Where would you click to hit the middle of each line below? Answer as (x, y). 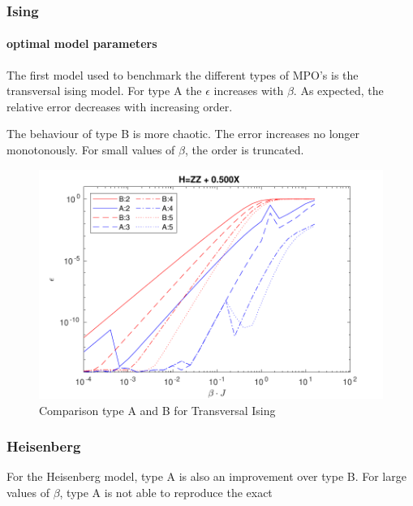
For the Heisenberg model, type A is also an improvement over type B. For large (206, 476)
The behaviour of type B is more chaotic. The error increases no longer (183, 134)
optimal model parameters (82, 43)
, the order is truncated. (244, 150)
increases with (249, 91)
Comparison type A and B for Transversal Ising (157, 410)
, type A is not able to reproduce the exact (166, 492)
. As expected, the (338, 91)
